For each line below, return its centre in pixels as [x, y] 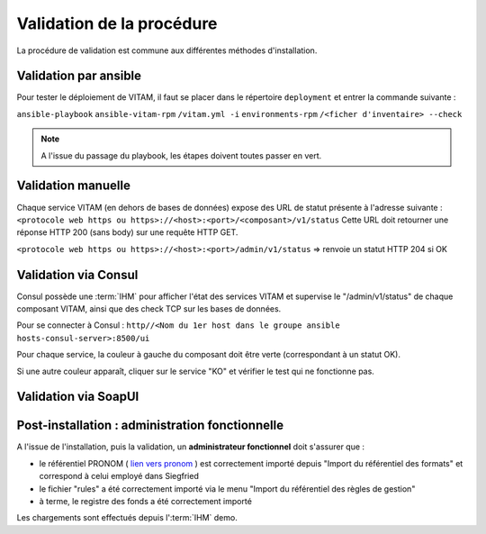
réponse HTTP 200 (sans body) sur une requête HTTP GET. [127, 232]
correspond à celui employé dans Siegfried [119, 476]
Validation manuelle [73, 186]
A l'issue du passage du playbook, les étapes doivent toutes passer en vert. [181, 155]
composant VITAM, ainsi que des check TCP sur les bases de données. [149, 309]
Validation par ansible [79, 76]
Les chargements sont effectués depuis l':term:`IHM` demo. [127, 518]
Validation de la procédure [117, 23]
